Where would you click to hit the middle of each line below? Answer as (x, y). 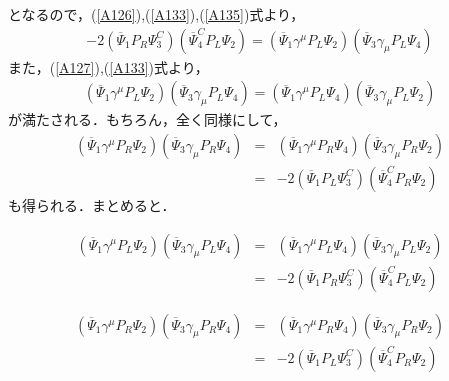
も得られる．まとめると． (92, 204)
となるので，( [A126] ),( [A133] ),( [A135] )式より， (156, 14)
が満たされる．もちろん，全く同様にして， (147, 119)
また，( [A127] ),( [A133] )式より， (108, 66)
